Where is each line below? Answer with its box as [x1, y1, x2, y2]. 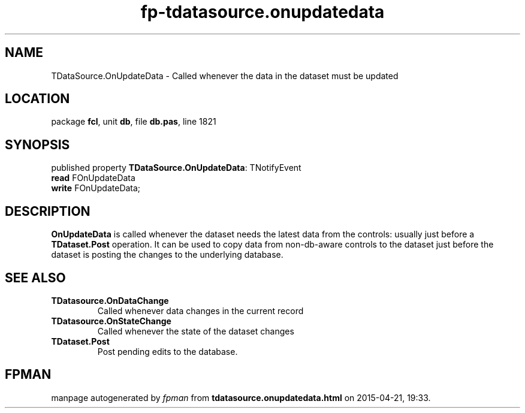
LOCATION [5, 91, 70, 107]
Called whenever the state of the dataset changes [97, 325, 294, 336]
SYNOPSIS [5, 137, 70, 152]
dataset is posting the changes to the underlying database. [51, 249, 283, 260]
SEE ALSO [5, 270, 66, 285]
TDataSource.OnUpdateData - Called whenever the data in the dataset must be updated [51, 70, 399, 81]
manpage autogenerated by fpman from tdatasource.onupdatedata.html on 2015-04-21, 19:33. [51, 392, 431, 403]
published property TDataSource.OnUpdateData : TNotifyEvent [51, 162, 301, 173]
